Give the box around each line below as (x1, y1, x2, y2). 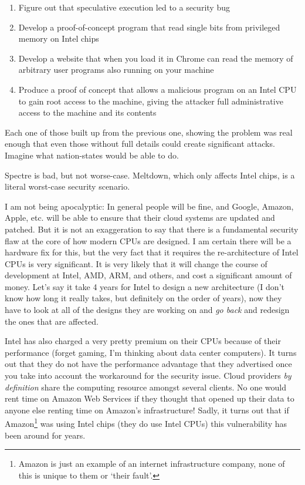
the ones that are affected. (5, 315, 99, 327)
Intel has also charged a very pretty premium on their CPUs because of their (5, 335, 281, 347)
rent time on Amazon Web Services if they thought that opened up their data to (5, 392, 294, 405)
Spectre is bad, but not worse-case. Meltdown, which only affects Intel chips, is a (5, 169, 295, 181)
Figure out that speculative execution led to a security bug (18, 1, 230, 13)
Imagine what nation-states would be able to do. (5, 149, 179, 161)
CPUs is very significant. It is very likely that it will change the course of (5, 257, 267, 270)
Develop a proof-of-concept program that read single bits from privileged (18, 21, 280, 33)
